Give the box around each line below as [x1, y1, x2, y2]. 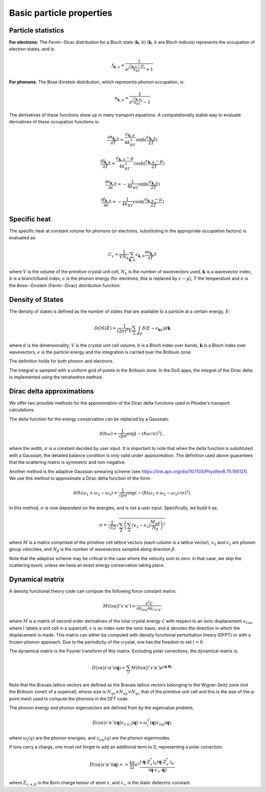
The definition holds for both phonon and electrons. [9, 358, 114, 364]
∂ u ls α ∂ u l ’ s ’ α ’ [136, 605, 162, 612]
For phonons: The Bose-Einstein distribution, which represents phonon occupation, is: [9, 79, 185, 85]
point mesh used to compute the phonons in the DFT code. [9, 696, 129, 702]
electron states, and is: [9, 46, 56, 52]
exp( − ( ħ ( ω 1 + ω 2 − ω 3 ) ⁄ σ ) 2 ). [127, 489, 192, 497]
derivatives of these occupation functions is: [9, 119, 100, 125]
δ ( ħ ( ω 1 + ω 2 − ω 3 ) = [73, 490, 118, 497]
